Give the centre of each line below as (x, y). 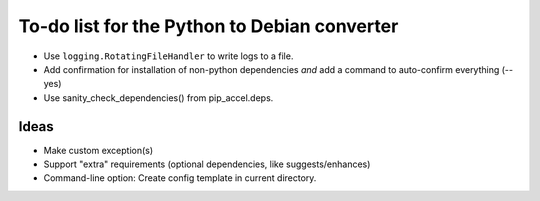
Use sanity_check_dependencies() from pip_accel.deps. (158, 97)
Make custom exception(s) (98, 150)
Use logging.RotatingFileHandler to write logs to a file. (168, 56)
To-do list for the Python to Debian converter (208, 26)
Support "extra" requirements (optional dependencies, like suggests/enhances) (207, 164)
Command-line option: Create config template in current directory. (180, 178)
